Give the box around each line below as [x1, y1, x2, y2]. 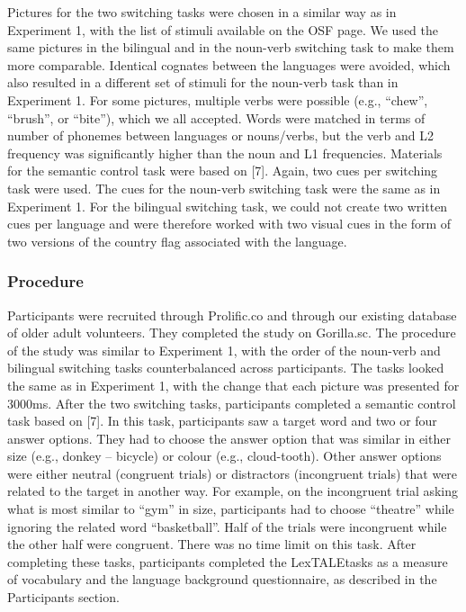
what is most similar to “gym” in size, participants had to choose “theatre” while [7, 499, 454, 518]
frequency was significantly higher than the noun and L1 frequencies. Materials [7, 143, 443, 162]
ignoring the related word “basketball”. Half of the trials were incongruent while [7, 517, 447, 535]
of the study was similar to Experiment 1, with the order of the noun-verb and [7, 340, 441, 359]
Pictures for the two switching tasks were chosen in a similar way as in [7, 3, 397, 21]
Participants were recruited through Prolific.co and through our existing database [7, 305, 457, 324]
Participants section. [7, 588, 120, 607]
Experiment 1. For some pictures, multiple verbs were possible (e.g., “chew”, [7, 90, 428, 109]
